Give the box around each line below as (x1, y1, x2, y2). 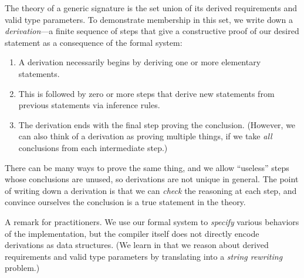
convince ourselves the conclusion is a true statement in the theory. (5, 196, 246, 208)
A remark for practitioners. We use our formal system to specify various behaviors (5, 215, 299, 227)
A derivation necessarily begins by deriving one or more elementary (18, 56, 261, 68)
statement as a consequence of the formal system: (5, 36, 183, 48)
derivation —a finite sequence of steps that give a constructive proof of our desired (5, 25, 299, 37)
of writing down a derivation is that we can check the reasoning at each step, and (5, 184, 297, 196)
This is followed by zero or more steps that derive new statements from (18, 87, 275, 99)
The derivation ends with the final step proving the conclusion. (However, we (18, 118, 296, 130)
